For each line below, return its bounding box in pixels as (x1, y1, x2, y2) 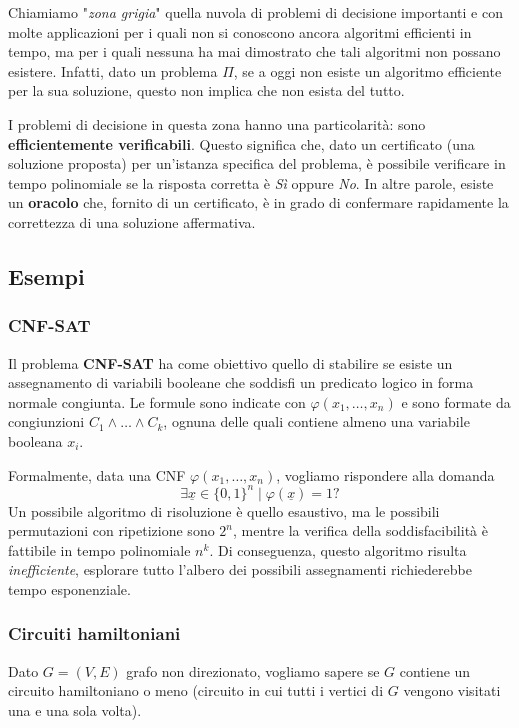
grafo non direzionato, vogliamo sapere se (126, 660, 380, 681)
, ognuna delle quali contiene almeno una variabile (163, 411, 470, 432)
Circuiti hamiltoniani (8, 621, 181, 646)
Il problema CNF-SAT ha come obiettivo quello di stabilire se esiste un (8, 352, 453, 373)
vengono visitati (403, 680, 501, 701)
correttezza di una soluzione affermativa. (8, 211, 256, 232)
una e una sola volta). (8, 699, 142, 720)
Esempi (8, 260, 85, 291)
